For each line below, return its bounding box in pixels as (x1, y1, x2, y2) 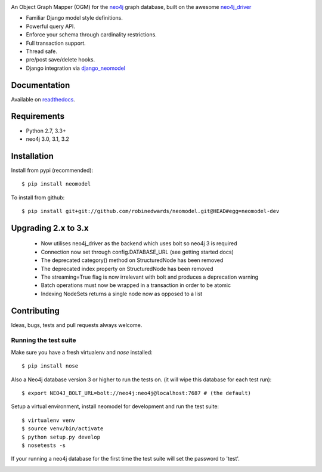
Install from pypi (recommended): (11, 166, 94, 174)
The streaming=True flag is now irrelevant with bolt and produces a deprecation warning (41, 273, 259, 280)
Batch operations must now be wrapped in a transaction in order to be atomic (41, 282, 231, 289)
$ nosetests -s (21, 442, 66, 449)
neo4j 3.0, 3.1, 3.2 (26, 135, 70, 143)
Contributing (11, 306, 60, 316)
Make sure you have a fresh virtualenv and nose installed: (11, 348, 153, 356)
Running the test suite (11, 336, 76, 344)
